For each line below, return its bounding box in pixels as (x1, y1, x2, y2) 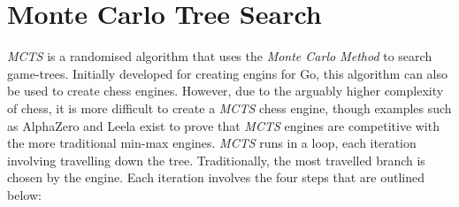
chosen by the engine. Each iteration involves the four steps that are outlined (7, 168, 425, 187)
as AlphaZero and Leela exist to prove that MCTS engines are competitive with (7, 116, 440, 134)
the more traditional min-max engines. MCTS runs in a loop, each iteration (7, 134, 417, 152)
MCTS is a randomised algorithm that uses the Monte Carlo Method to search (7, 47, 432, 65)
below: (7, 185, 42, 203)
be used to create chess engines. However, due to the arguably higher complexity (7, 81, 444, 100)
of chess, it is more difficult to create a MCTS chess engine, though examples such (7, 98, 452, 117)
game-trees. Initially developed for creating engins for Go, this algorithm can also (7, 64, 448, 82)
